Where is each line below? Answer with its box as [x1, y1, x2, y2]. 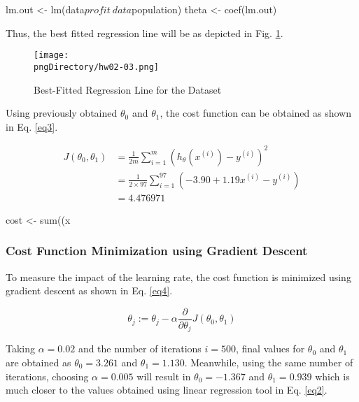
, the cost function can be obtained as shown [160, 106, 352, 120]
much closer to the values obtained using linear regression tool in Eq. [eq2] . [6, 382, 328, 397]
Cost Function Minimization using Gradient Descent [6, 242, 308, 259]
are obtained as [6, 354, 71, 369]
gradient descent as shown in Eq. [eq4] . [6, 283, 173, 298]
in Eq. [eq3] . [6, 119, 58, 134]
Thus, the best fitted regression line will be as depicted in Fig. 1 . [6, 25, 283, 40]
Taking [6, 341, 36, 356]
